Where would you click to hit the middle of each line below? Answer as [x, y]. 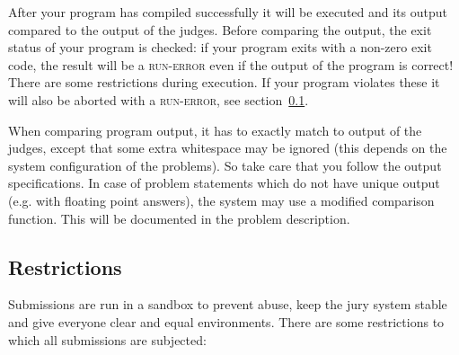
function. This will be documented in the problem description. [179, 218]
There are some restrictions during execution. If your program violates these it [224, 82]
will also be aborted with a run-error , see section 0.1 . [159, 99]
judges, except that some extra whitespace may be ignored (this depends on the [228, 148]
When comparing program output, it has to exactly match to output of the [215, 130]
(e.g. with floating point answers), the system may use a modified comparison [221, 200]
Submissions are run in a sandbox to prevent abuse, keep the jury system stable [228, 304]
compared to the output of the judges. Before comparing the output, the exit [220, 29]
